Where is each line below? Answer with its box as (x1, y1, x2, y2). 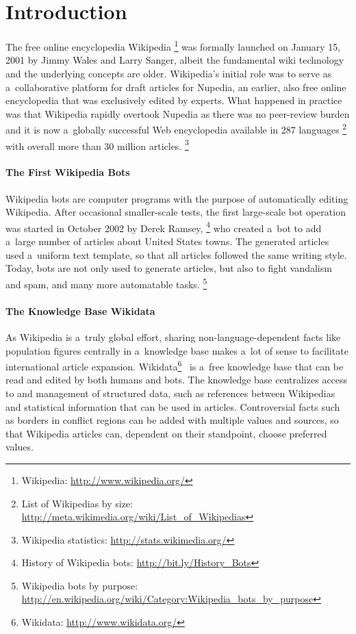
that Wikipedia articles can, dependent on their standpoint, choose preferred (5, 426, 327, 440)
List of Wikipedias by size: (21, 496, 133, 510)
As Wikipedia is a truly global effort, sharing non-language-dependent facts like (5, 329, 341, 344)
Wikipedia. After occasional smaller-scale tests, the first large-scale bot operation (5, 205, 346, 219)
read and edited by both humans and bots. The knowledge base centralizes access (5, 372, 348, 387)
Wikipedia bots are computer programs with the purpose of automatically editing (5, 191, 348, 205)
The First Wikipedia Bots (5, 165, 130, 179)
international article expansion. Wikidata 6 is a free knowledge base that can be (5, 357, 344, 373)
